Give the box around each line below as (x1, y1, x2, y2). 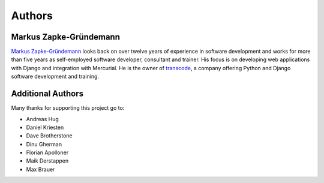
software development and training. (11, 73, 99, 80)
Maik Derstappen (26, 157, 69, 164)
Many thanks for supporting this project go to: (11, 104, 125, 112)
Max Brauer (26, 166, 55, 173)
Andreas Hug (26, 115, 59, 122)
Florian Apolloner (26, 149, 69, 156)
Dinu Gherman (26, 140, 62, 148)
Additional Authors (11, 89, 84, 99)
